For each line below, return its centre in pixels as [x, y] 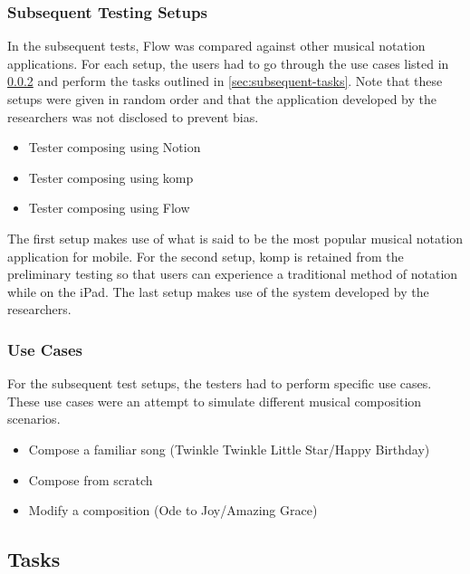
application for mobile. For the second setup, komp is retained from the [206, 256]
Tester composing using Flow [109, 208]
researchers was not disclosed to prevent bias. [133, 116]
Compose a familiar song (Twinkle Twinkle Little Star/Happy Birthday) [229, 449]
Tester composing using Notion [115, 147]
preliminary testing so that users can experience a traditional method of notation [233, 274]
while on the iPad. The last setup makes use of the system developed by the [218, 291]
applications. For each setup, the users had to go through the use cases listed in [228, 63]
